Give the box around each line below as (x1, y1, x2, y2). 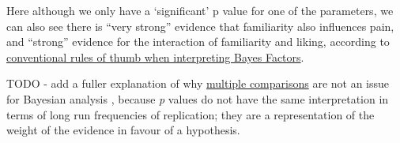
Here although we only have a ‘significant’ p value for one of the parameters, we (6, 2, 394, 18)
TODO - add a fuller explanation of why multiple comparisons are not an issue (6, 75, 390, 92)
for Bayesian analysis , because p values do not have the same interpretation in (6, 90, 389, 107)
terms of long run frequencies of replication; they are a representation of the (6, 106, 375, 122)
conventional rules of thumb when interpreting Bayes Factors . (6, 48, 304, 65)
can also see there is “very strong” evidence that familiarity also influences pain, (6, 17, 394, 34)
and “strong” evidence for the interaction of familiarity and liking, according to (6, 33, 390, 50)
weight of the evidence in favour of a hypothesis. (6, 122, 240, 138)
